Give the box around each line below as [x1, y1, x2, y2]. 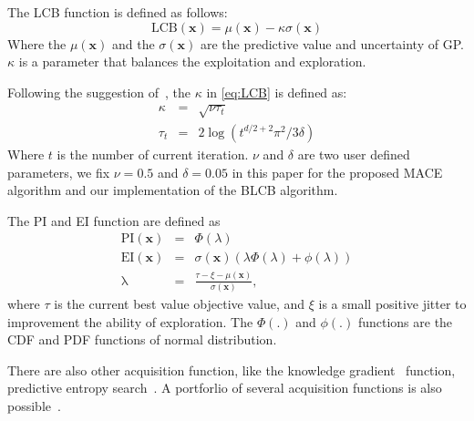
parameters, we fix [7, 162, 110, 181]
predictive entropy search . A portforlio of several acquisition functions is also [7, 378, 442, 397]
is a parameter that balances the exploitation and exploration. [18, 52, 366, 71]
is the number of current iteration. [57, 144, 249, 163]
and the [111, 34, 155, 53]
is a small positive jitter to [318, 294, 467, 313]
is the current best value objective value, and [54, 294, 305, 313]
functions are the [357, 312, 453, 331]
